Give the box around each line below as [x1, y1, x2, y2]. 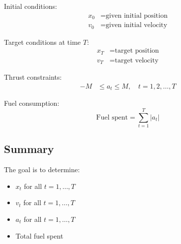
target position [115, 47, 159, 55]
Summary [4, 141, 54, 156]
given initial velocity [106, 22, 167, 29]
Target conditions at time [4, 36, 81, 47]
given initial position [106, 12, 168, 19]
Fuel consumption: [4, 98, 60, 108]
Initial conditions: [4, 1, 57, 11]
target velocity [115, 57, 159, 64]
